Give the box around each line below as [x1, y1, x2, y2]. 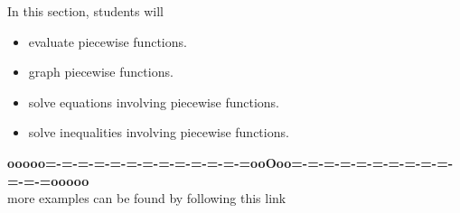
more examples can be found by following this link [7, 189, 286, 208]
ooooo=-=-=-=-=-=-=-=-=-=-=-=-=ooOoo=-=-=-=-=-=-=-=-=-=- [7, 153, 454, 171]
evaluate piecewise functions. [28, 32, 187, 51]
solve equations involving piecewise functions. [28, 92, 279, 111]
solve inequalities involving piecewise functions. [28, 123, 289, 142]
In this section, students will [7, 2, 164, 20]
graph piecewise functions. [28, 62, 174, 81]
